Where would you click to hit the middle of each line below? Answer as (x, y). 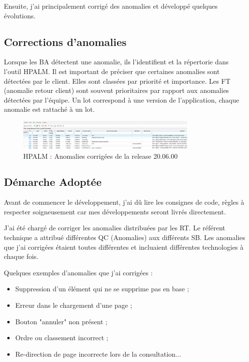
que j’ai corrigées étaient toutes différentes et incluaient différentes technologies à (124, 247)
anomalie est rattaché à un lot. (49, 109)
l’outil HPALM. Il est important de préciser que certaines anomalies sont (112, 71)
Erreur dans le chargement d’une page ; (74, 305)
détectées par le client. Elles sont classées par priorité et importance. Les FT (117, 81)
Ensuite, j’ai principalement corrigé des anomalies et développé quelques (111, 6)
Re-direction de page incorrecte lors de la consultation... (98, 354)
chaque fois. (21, 256)
